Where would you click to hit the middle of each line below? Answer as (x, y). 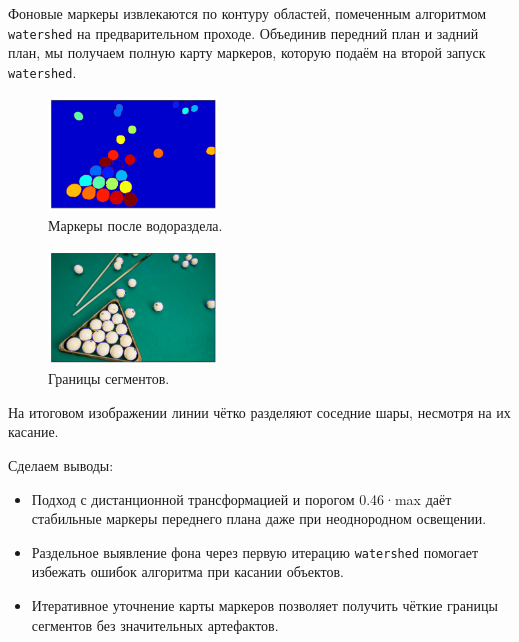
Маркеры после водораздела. (135, 225)
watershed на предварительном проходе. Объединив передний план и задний (243, 32)
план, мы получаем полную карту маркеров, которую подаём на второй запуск (247, 52)
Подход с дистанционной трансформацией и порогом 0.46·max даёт (241, 498)
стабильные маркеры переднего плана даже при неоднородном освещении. (259, 518)
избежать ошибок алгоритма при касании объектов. (187, 571)
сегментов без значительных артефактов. (155, 624)
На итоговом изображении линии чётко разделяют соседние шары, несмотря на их (259, 411)
